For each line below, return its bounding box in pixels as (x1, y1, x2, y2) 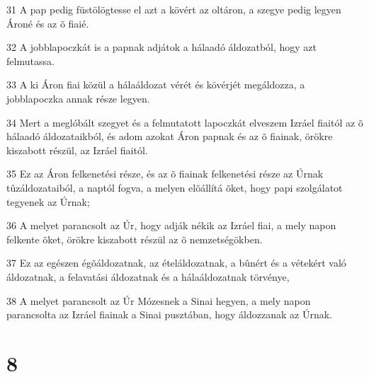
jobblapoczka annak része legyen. (6, 91, 150, 105)
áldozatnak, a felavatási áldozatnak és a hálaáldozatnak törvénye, (6, 269, 290, 284)
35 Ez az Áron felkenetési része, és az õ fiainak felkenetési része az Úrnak (6, 166, 324, 181)
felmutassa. (6, 53, 55, 68)
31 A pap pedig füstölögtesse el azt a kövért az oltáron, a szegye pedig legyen (6, 2, 341, 16)
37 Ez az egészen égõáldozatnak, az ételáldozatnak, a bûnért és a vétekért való (6, 255, 346, 270)
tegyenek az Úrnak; (6, 194, 90, 209)
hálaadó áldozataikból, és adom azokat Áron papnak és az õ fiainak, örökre (6, 129, 333, 144)
